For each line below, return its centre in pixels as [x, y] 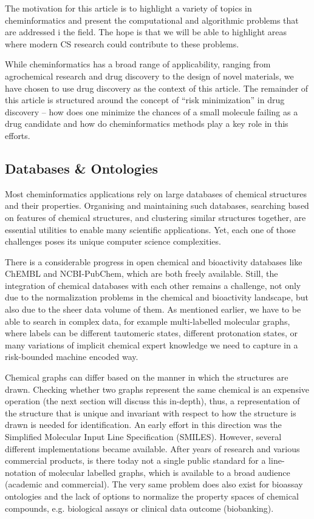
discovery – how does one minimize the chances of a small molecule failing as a [152, 111]
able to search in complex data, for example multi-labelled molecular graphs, [148, 321]
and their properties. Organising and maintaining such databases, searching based [157, 205]
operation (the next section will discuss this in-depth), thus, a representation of [152, 401]
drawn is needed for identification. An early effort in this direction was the [143, 425]
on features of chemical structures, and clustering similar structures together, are [155, 217]
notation [21, 472]
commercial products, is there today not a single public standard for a [135, 460]
